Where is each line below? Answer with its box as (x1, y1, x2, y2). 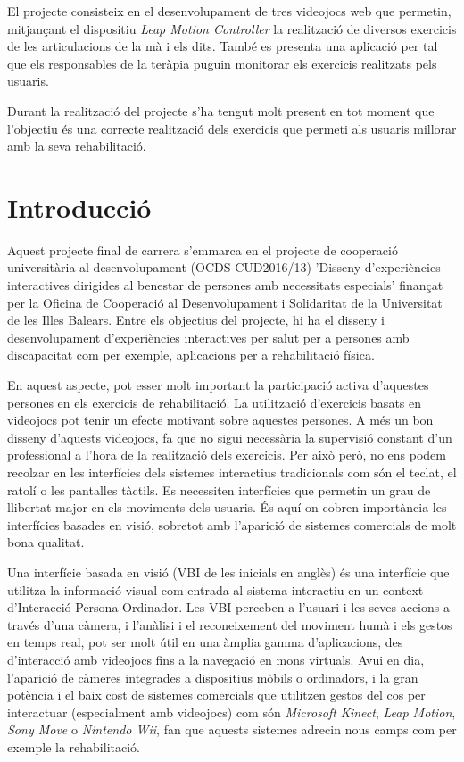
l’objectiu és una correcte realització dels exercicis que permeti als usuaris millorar (7, 119, 457, 137)
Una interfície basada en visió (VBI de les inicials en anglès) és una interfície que (7, 562, 450, 581)
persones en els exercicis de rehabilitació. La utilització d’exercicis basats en (7, 393, 422, 411)
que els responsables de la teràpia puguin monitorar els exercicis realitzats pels (7, 54, 437, 72)
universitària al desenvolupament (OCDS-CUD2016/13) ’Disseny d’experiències (7, 258, 441, 277)
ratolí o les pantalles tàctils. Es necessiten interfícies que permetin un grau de (7, 480, 431, 499)
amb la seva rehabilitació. (7, 137, 146, 155)
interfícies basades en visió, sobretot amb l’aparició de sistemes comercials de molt (7, 515, 457, 534)
